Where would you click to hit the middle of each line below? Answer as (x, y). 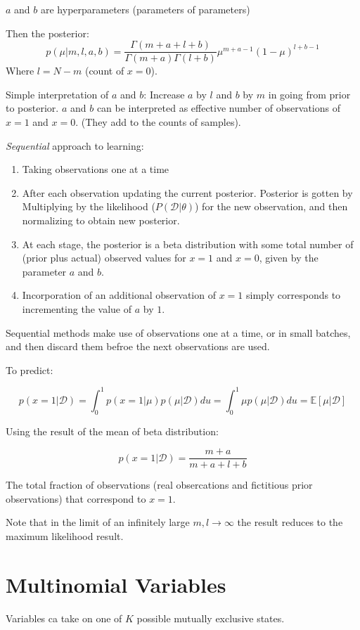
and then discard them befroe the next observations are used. (138, 346)
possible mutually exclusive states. (211, 618)
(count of (104, 71)
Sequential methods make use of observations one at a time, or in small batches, (178, 332)
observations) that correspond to (76, 498)
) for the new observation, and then (271, 206)
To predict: (30, 369)
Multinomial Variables (116, 584)
